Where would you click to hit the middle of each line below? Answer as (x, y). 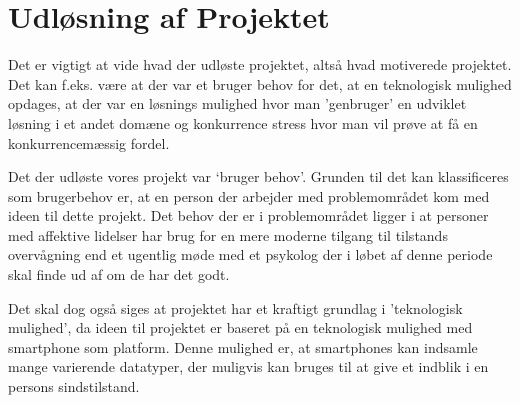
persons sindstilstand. (74, 386)
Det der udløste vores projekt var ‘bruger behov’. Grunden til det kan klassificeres (258, 176)
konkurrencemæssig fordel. (89, 142)
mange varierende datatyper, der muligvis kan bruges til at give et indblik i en (248, 366)
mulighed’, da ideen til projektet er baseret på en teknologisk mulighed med (240, 327)
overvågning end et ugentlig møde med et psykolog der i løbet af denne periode (250, 254)
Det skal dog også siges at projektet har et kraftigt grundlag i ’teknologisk (235, 307)
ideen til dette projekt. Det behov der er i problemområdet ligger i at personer (248, 215)
